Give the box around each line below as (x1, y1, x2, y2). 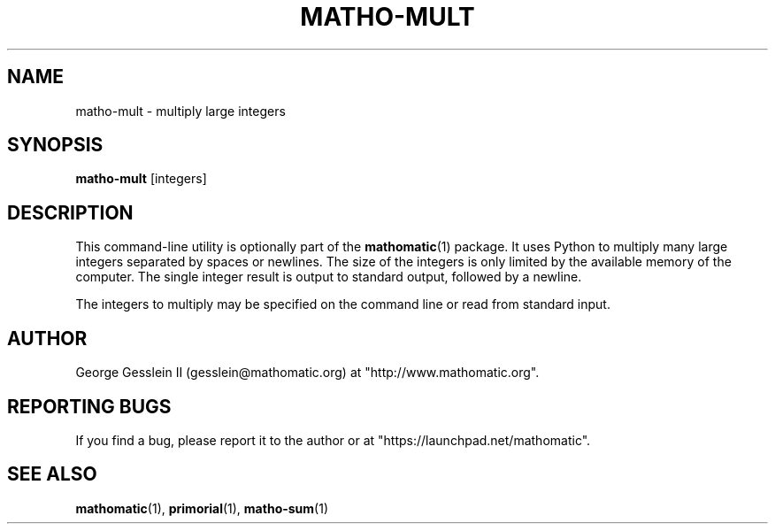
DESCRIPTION (7, 201, 134, 224)
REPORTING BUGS (7, 395, 172, 418)
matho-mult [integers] (75, 171, 207, 187)
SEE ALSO (7, 463, 97, 486)
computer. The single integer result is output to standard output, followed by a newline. (75, 269, 582, 285)
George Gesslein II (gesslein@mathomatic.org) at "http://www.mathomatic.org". (75, 365, 540, 381)
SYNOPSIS (7, 134, 104, 157)
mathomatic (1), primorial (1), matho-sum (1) (75, 500, 329, 516)
